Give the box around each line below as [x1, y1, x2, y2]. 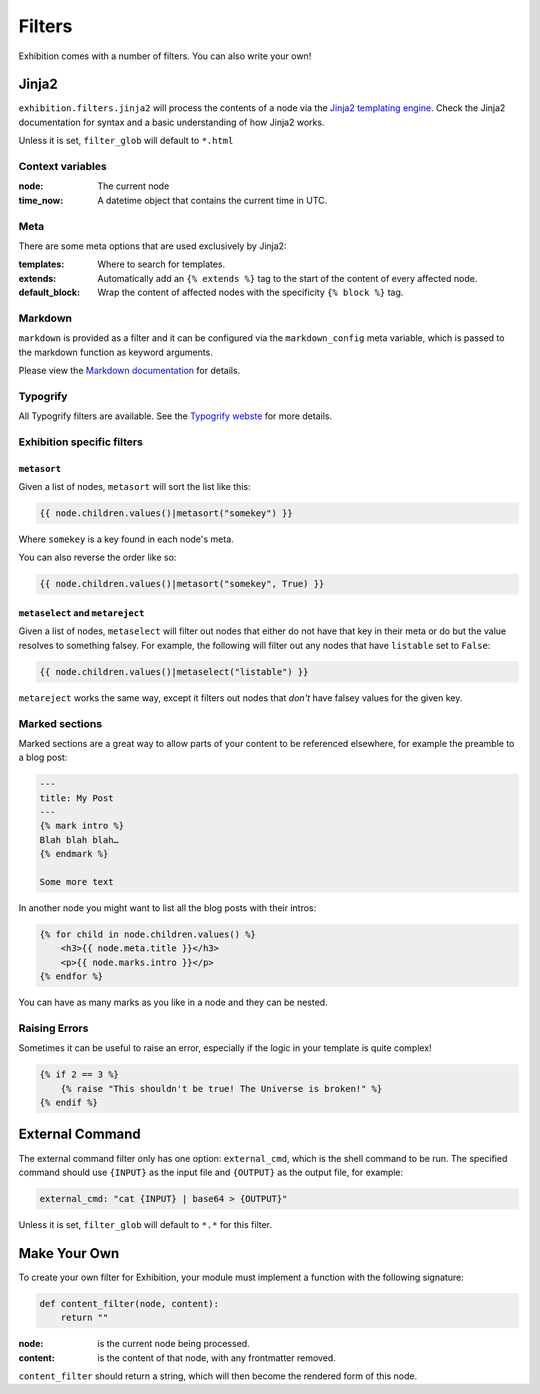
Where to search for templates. [97, 258, 226, 270]
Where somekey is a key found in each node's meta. [18, 533, 234, 545]
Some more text [39, 876, 114, 888]
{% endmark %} [39, 848, 109, 860]
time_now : [18, 194, 64, 206]
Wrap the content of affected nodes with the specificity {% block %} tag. [97, 286, 404, 299]
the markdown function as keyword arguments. [18, 346, 214, 358]
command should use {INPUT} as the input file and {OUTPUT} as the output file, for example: [18, 1166, 404, 1178]
